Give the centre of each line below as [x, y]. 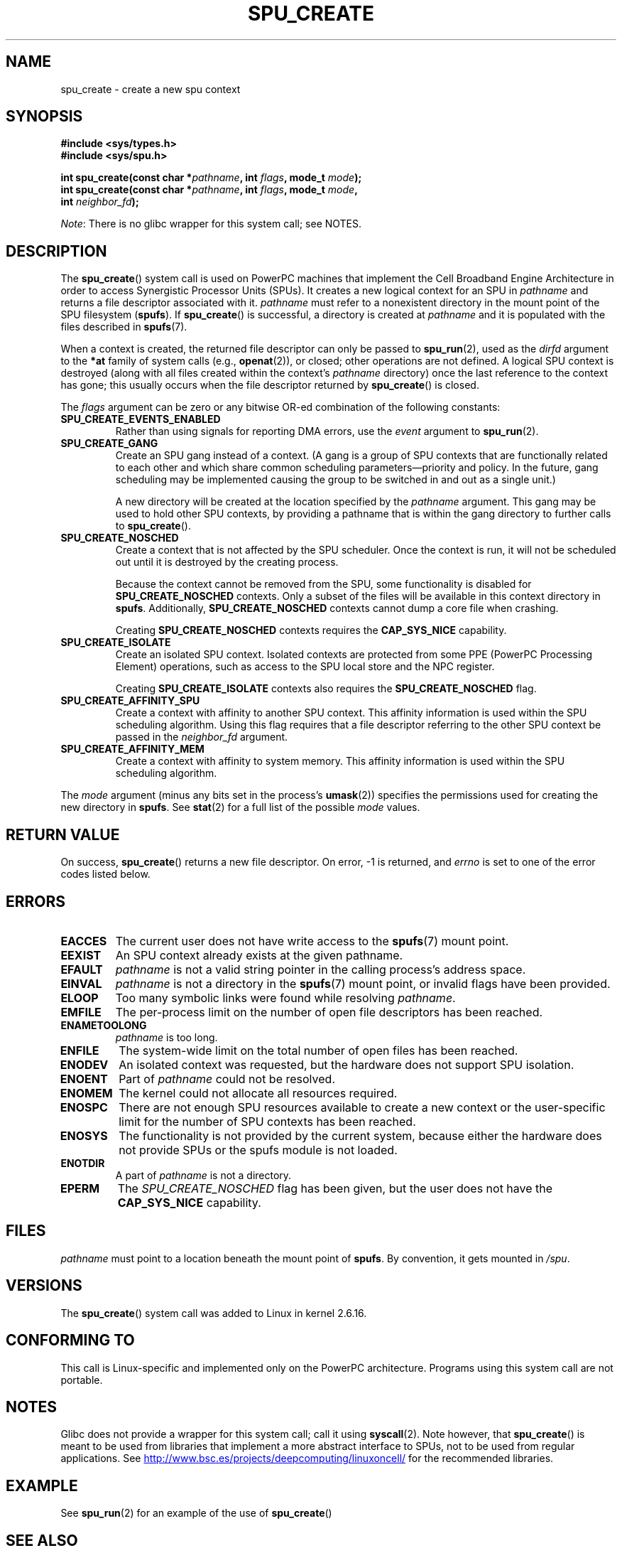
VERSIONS [44, 1286]
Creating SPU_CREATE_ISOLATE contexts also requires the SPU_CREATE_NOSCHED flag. [326, 689]
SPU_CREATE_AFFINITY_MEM [132, 749]
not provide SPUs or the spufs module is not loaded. [258, 1150]
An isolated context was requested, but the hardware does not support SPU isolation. [347, 1064]
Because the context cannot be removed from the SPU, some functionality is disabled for [323, 584]
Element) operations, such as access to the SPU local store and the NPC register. [305, 667]
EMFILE [81, 1012]
